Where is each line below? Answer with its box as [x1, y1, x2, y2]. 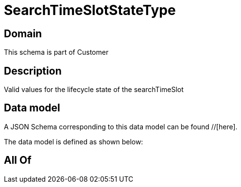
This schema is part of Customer [4, 48, 109, 57]
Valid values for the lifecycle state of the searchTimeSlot [4, 85, 184, 94]
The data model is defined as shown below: [4, 137, 143, 146]
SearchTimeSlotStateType [4, 2, 176, 18]
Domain [4, 27, 42, 40]
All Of [4, 154, 32, 167]
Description [4, 64, 62, 77]
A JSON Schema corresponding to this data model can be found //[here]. [4, 122, 238, 131]
